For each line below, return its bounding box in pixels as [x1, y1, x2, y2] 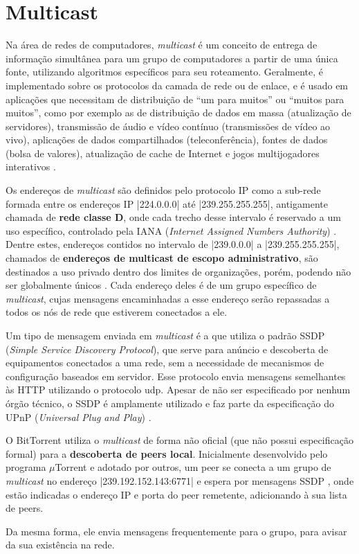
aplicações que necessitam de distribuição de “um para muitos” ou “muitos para [6, 91, 344, 106]
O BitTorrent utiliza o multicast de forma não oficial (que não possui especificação [6, 433, 353, 447]
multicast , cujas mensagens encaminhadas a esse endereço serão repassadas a [6, 291, 330, 305]
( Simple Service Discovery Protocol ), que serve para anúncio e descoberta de [6, 341, 329, 356]
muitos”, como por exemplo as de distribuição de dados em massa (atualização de [6, 105, 351, 120]
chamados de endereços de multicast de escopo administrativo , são [6, 251, 318, 265]
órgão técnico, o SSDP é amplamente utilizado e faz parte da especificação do [6, 395, 334, 410]
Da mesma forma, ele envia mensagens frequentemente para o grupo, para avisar [6, 524, 347, 538]
